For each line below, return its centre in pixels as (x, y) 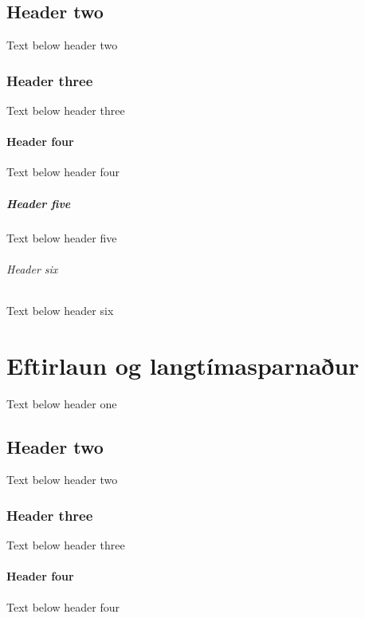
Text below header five (62, 237)
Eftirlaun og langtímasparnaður (183, 365)
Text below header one (62, 403)
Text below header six (60, 310)
